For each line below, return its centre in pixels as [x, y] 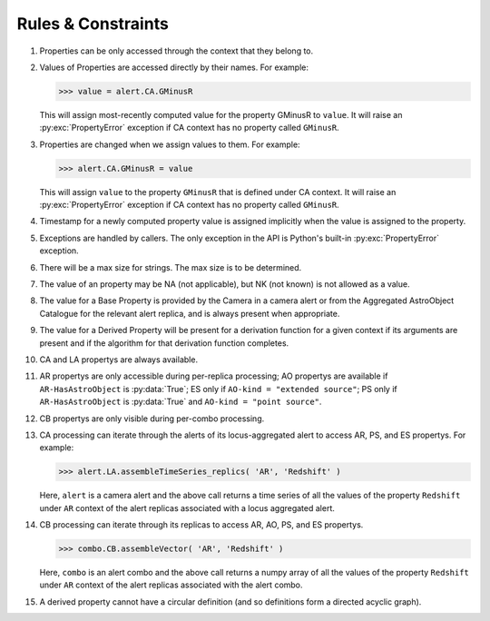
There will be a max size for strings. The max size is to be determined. [171, 267]
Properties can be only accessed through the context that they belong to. [176, 51]
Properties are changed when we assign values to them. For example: [170, 144]
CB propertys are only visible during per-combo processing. [152, 419]
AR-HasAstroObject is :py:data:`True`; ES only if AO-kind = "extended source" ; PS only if [219, 389]
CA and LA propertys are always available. [119, 360]
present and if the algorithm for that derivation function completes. [164, 343]
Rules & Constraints [93, 24]
